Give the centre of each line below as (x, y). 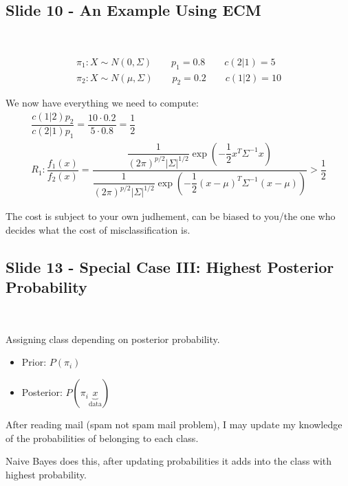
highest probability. (46, 474)
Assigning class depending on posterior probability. (113, 339)
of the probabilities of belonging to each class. (102, 438)
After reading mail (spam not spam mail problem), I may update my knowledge (174, 424)
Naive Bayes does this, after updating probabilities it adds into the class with (169, 461)
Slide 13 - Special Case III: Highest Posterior (170, 267)
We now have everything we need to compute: (102, 103)
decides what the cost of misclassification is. (98, 230)
